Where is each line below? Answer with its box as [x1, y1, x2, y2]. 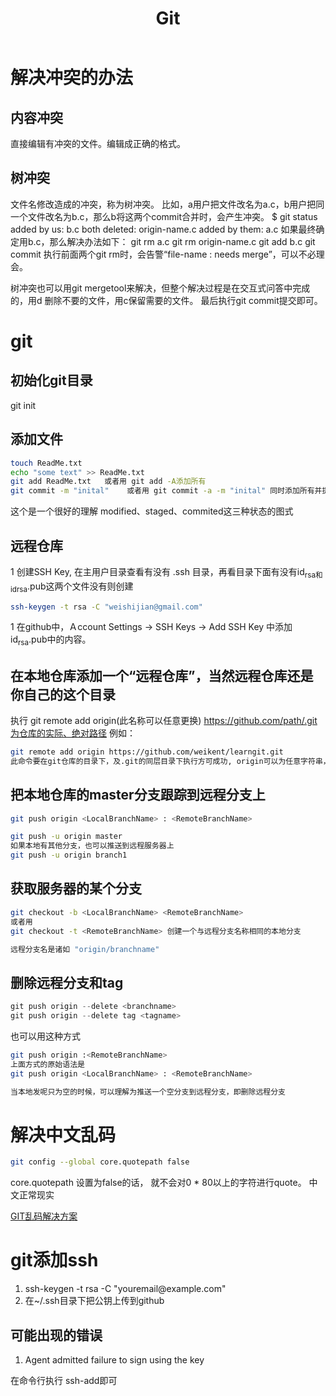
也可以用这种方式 [10, 1030, 81, 1042]
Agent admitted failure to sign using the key [24, 1354, 205, 1366]
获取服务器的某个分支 [10, 880, 142, 897]
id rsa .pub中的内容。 [10, 633, 92, 648]
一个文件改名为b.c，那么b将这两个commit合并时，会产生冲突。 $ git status [10, 210, 318, 222]
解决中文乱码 [10, 1123, 117, 1146]
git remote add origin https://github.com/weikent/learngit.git [10, 747, 284, 757]
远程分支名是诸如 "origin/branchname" [10, 944, 160, 954]
